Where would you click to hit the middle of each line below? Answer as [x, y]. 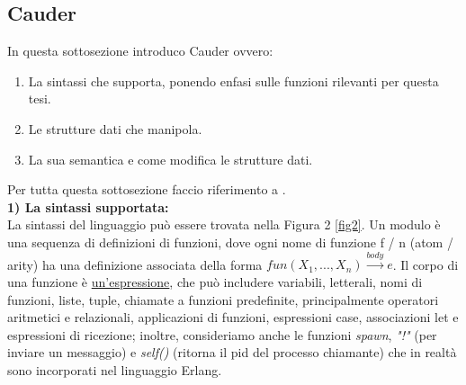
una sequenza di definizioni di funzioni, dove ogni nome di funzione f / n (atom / [230, 242]
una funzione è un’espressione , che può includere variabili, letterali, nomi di [215, 281]
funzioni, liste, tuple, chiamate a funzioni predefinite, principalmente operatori [223, 299]
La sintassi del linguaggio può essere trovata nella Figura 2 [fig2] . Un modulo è [224, 224]
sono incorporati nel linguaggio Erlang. [115, 369]
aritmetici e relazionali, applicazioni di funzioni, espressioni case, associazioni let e [233, 317]
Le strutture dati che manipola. [115, 128]
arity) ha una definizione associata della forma [135, 264]
